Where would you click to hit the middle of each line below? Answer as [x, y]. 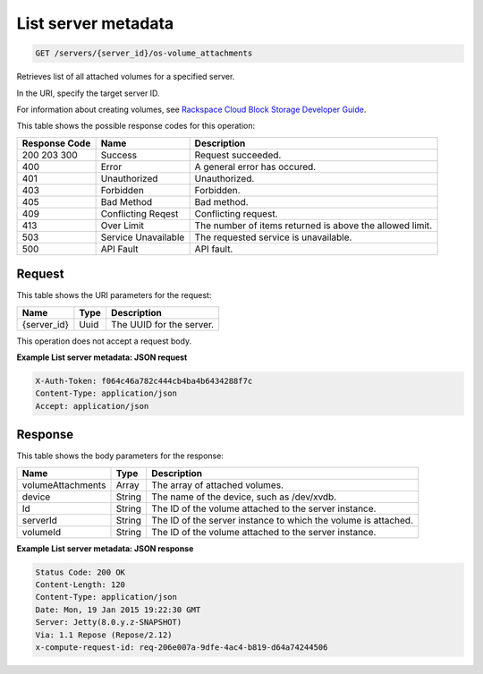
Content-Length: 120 [80, 585]
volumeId [42, 532]
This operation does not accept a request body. [104, 341]
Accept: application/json [92, 406]
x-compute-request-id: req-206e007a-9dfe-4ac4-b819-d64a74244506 [182, 647]
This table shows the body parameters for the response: [120, 456]
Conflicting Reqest [140, 213]
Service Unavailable [143, 237]
